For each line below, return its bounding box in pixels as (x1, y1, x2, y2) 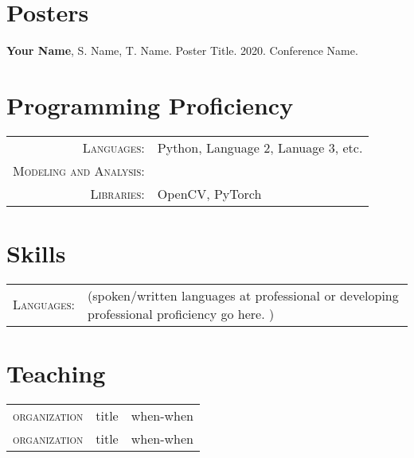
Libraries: (90, 184, 145, 203)
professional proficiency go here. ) (88, 304, 275, 323)
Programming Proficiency (6, 88, 294, 121)
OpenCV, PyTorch (157, 184, 262, 203)
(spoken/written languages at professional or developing (88, 285, 399, 305)
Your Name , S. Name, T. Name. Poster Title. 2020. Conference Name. (6, 42, 358, 59)
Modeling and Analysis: (13, 161, 145, 180)
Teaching (6, 357, 106, 390)
